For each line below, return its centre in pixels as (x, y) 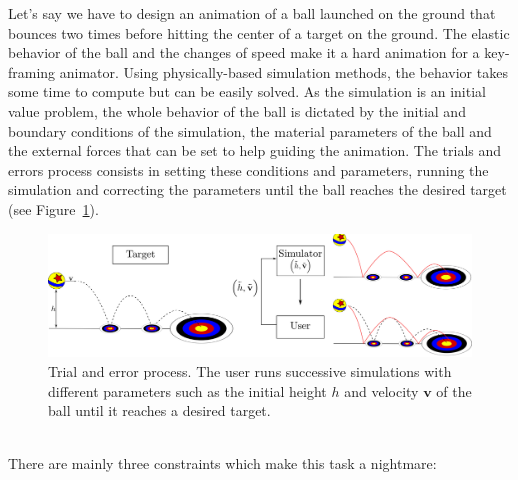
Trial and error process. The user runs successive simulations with (250, 370)
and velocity (381, 390)
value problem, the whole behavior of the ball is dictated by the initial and (237, 110)
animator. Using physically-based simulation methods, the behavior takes (283, 71)
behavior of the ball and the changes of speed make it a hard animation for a (244, 52)
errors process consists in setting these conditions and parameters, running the (248, 169)
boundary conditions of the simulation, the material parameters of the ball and (250, 130)
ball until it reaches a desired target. (159, 410)
